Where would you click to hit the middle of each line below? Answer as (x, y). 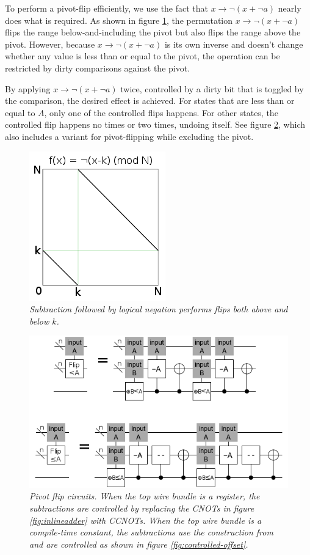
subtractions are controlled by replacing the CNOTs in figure (142, 508)
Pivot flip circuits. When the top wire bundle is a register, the (145, 496)
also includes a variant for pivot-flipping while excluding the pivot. (129, 136)
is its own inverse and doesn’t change (234, 44)
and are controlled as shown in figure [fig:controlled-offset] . (139, 544)
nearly (290, 8)
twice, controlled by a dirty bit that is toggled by (212, 88)
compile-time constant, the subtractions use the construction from (151, 532)
